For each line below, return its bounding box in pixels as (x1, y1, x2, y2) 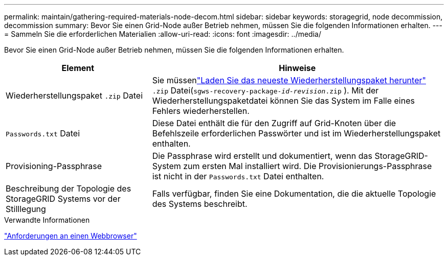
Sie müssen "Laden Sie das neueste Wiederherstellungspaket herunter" (152, 75, 426, 85)
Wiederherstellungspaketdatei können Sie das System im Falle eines (152, 96, 415, 106)
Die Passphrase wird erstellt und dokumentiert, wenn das (152, 151, 372, 161)
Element (61, 63, 95, 73)
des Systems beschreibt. (152, 199, 248, 209)
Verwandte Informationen (4, 216, 90, 224)
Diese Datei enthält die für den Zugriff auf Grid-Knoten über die (152, 118, 396, 128)
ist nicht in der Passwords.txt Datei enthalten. (152, 171, 324, 181)
